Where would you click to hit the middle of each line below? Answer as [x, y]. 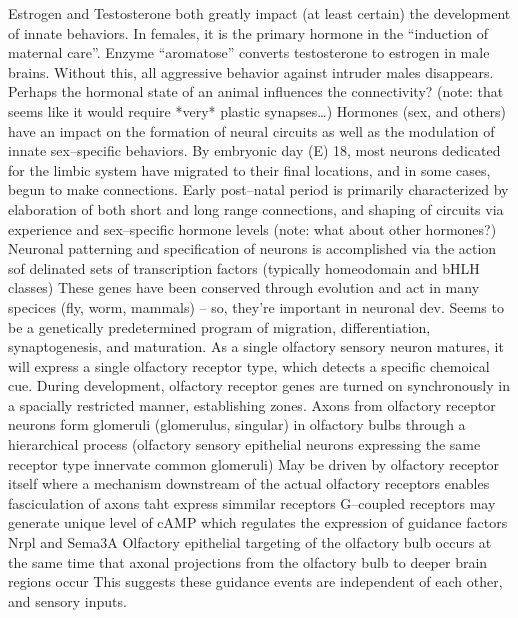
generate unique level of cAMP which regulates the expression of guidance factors [258, 522]
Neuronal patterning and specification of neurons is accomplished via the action [252, 248]
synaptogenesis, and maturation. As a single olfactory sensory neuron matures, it [256, 346]
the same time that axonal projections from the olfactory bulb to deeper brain [248, 561]
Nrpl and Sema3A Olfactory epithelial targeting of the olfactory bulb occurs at [250, 542]
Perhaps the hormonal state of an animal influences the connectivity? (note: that [256, 91]
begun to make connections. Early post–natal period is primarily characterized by [258, 189]
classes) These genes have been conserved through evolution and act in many [244, 287]
